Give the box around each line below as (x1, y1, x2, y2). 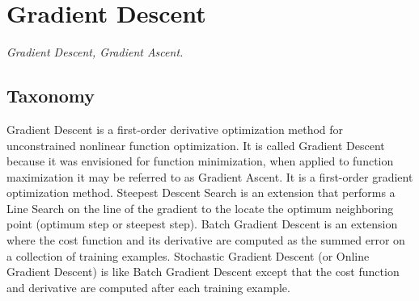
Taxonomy (6, 83, 95, 108)
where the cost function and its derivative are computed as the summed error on (6, 232, 405, 249)
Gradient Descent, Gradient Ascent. (6, 44, 184, 61)
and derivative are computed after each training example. (6, 278, 290, 295)
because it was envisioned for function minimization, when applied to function (6, 153, 394, 169)
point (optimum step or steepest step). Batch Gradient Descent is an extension (6, 215, 398, 232)
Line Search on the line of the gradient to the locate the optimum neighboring (6, 199, 394, 216)
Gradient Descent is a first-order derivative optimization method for (6, 120, 344, 137)
